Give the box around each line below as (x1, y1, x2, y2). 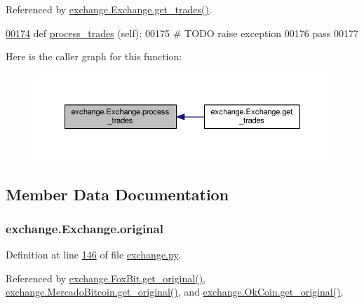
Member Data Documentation (6, 183, 229, 205)
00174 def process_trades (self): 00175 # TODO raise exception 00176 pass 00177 (6, 25, 358, 40)
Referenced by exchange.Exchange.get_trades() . (6, 2, 212, 16)
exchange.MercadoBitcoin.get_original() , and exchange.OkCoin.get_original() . (6, 284, 344, 299)
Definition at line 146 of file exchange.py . (6, 247, 181, 262)
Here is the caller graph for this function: (6, 49, 182, 64)
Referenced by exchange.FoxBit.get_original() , (6, 270, 205, 285)
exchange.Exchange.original (6, 219, 163, 237)
